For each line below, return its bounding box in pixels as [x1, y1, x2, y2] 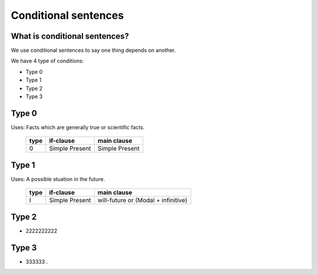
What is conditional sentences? [11, 31, 130, 41]
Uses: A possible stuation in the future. [11, 175, 105, 182]
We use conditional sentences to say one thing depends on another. [11, 47, 176, 54]
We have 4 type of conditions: [11, 58, 84, 65]
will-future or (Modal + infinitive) [97, 196, 188, 204]
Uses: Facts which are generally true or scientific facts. [11, 123, 145, 130]
